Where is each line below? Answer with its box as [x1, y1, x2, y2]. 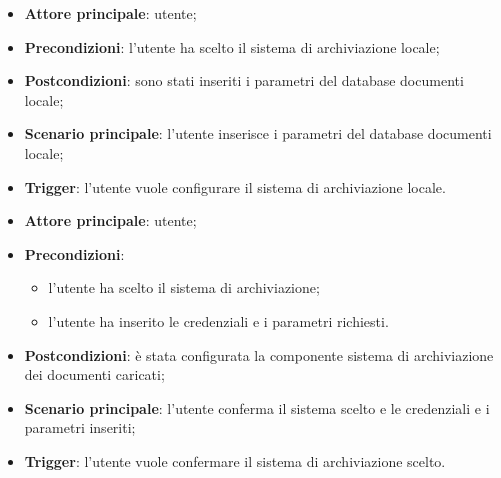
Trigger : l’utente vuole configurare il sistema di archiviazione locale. [24, 176, 446, 197]
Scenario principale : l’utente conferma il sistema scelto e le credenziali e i [24, 397, 490, 418]
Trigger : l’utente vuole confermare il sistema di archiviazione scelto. [24, 450, 446, 471]
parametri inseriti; [24, 417, 136, 438]
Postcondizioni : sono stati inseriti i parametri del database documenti [24, 70, 464, 91]
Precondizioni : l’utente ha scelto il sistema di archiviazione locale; [24, 36, 440, 57]
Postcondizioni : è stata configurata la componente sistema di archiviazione [24, 344, 494, 365]
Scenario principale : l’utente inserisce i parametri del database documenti [24, 123, 492, 144]
